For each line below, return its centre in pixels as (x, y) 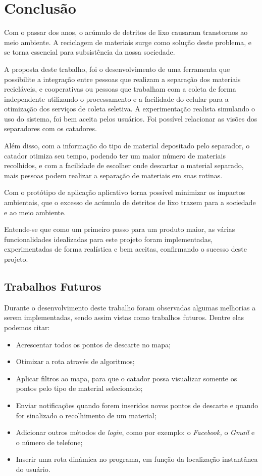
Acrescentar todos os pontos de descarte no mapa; (93, 344)
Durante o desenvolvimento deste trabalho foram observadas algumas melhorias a (130, 307)
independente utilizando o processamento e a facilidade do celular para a (116, 98)
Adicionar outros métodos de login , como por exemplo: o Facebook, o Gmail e (135, 432)
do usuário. (33, 469)
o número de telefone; (49, 442)
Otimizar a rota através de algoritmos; (75, 361)
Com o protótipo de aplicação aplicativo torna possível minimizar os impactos (125, 192)
